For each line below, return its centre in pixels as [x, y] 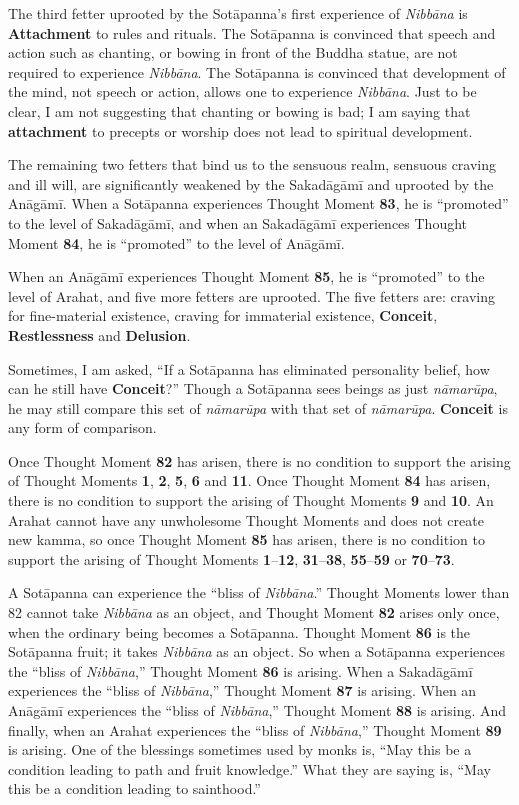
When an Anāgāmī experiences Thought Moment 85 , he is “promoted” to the [246, 276]
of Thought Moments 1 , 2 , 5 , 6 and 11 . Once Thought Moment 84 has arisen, [249, 480]
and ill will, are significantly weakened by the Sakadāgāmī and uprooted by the [251, 183]
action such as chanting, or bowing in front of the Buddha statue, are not [233, 52]
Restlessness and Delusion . [99, 334]
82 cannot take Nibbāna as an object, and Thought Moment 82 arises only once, [254, 612]
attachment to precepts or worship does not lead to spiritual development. [240, 130]
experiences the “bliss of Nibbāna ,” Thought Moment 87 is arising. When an [242, 690]
